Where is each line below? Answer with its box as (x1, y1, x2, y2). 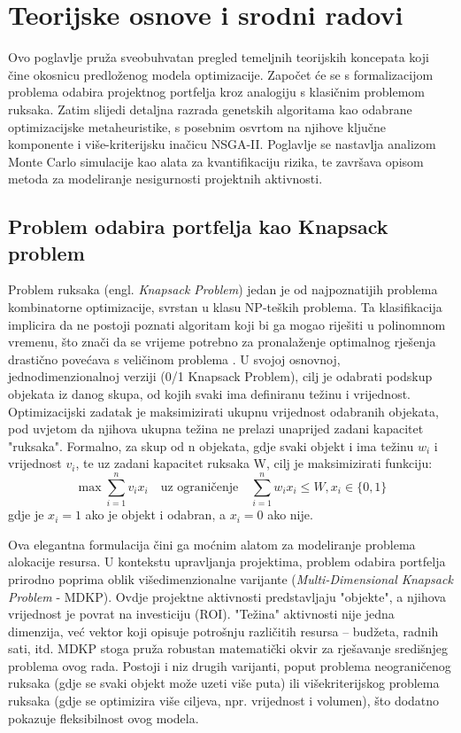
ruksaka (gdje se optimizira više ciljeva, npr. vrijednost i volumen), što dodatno (8, 691, 440, 710)
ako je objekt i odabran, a (85, 505, 226, 524)
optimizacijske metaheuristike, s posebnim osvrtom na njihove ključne (8, 117, 387, 136)
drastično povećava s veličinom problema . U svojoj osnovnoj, (8, 349, 341, 368)
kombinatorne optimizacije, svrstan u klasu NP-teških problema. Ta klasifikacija (8, 298, 442, 316)
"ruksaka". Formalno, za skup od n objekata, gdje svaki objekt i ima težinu (8, 436, 414, 455)
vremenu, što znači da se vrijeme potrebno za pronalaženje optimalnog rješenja (8, 332, 436, 351)
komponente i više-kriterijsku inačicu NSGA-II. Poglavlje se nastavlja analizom (8, 135, 436, 153)
